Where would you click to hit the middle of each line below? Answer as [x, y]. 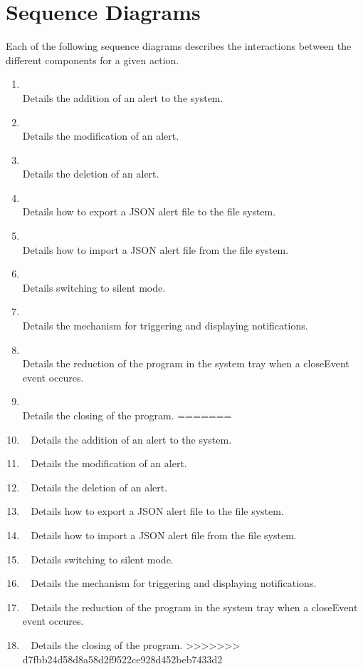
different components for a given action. [93, 60]
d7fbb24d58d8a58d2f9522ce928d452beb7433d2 [122, 659]
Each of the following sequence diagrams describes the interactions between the [179, 46]
